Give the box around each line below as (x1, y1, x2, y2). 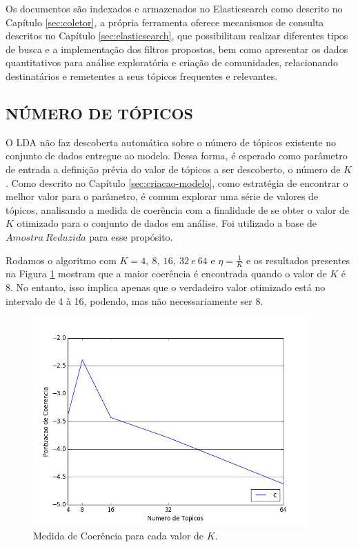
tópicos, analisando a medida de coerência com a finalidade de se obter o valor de (6, 202, 350, 217)
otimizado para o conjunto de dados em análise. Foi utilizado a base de (17, 216, 317, 230)
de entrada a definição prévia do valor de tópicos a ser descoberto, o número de (6, 161, 341, 176)
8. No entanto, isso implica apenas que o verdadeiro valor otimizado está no (6, 279, 326, 294)
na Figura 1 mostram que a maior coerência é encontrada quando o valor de (6, 266, 327, 281)
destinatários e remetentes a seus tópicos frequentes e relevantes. (6, 68, 278, 83)
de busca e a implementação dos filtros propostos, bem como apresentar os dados (6, 41, 348, 56)
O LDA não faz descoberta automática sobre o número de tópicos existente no (6, 135, 337, 149)
